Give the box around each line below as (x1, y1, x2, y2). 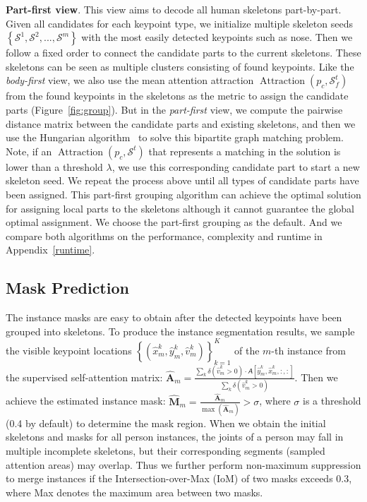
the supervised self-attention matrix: (6, 369, 163, 384)
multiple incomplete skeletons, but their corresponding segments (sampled (6, 443, 325, 458)
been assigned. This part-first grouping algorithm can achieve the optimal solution (6, 186, 361, 201)
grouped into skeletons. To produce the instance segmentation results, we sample (6, 323, 355, 338)
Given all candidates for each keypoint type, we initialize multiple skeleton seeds (6, 16, 353, 30)
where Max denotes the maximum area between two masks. (6, 484, 263, 499)
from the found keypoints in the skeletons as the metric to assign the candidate (6, 88, 349, 103)
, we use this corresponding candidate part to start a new (112, 159, 360, 174)
